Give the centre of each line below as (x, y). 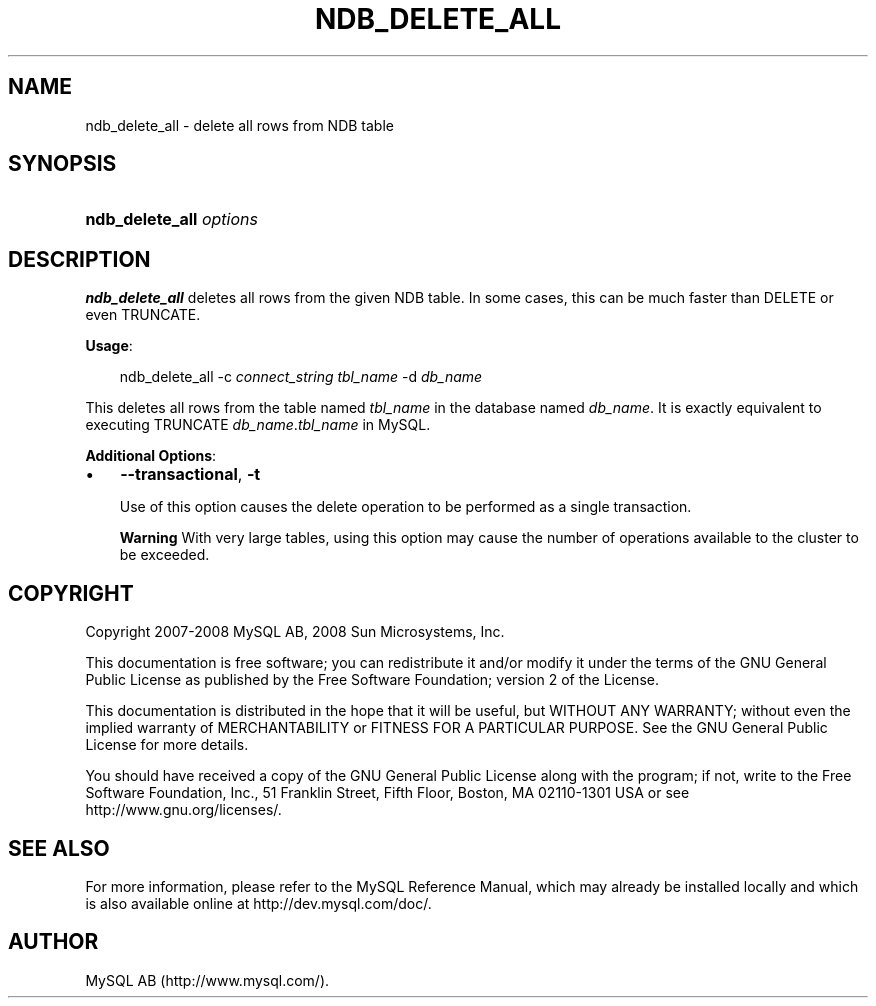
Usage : (109, 346)
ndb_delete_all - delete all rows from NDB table (239, 125)
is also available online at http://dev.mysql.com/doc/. (258, 903)
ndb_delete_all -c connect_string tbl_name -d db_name (301, 377)
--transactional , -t (190, 474)
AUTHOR (53, 942)
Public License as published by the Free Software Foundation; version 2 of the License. (372, 680)
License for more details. (167, 745)
